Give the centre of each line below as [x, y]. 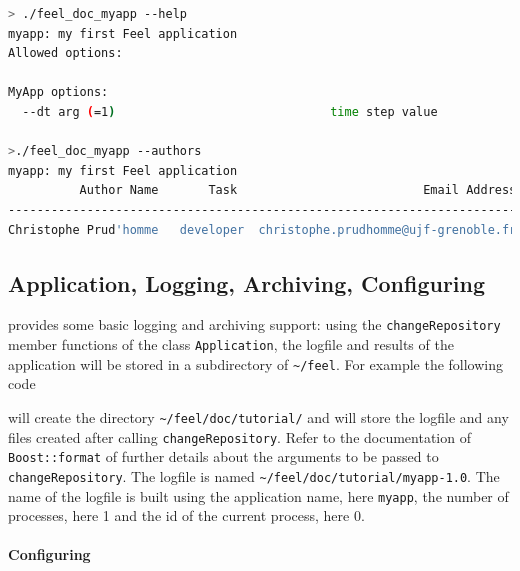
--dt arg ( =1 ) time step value [230, 111]
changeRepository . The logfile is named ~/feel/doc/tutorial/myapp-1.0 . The [254, 475]
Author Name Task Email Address [298, 190]
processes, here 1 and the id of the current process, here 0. [186, 515]
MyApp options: [58, 92]
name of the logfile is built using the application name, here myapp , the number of [258, 495]
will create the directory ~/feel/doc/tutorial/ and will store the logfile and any [258, 416]
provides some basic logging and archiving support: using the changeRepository [254, 324]
